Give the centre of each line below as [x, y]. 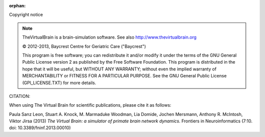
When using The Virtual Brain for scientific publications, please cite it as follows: [90, 105]
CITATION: [20, 96]
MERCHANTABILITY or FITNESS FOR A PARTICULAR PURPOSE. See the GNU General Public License [124, 76]
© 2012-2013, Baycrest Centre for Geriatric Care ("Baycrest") [84, 46]
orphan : [17, 6]
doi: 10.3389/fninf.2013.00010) [40, 128]
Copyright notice [26, 15]
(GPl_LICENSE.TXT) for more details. [59, 83]
